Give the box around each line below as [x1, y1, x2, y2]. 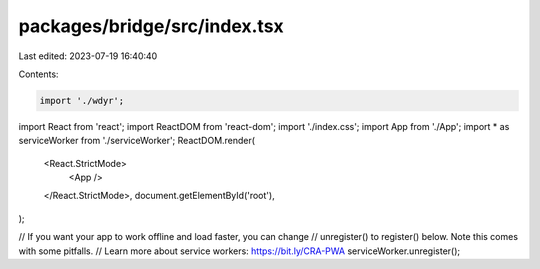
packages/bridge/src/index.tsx [18, 15, 284, 37]
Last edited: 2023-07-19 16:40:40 [18, 50, 158, 62]
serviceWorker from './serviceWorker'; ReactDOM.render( [18, 135, 255, 147]
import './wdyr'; [39, 95, 125, 106]
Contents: [18, 68, 59, 80]
